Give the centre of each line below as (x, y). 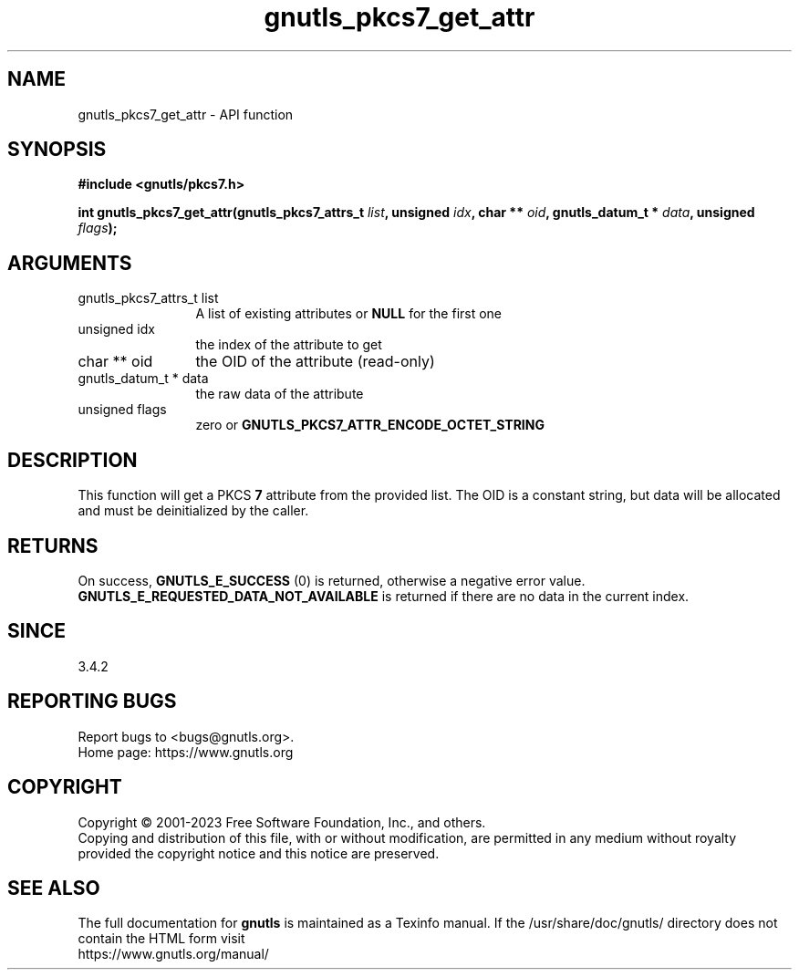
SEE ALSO (54, 888)
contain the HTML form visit (161, 939)
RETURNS (53, 546)
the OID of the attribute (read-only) (315, 362)
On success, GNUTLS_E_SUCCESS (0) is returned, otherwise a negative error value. (332, 580)
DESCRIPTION (73, 460)
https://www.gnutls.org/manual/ (173, 954)
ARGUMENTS (70, 263)
